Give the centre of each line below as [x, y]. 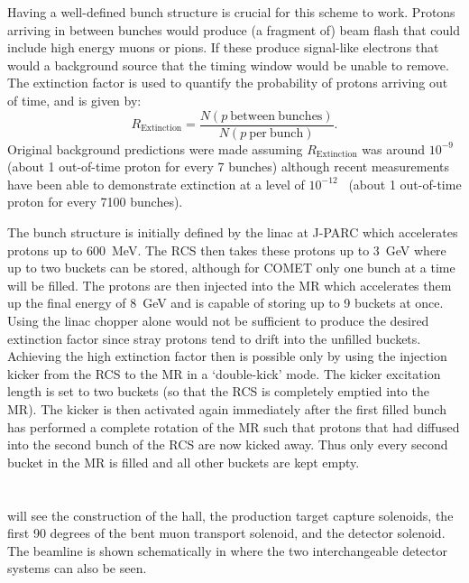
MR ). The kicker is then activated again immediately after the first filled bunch [227, 408]
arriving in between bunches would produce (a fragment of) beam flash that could [234, 29]
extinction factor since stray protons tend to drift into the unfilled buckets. [214, 338]
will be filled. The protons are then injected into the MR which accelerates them [230, 285]
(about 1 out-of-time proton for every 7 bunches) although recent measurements [229, 167]
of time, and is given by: [74, 100]
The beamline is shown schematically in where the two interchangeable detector [227, 550]
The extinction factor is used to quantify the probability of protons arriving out [228, 83]
